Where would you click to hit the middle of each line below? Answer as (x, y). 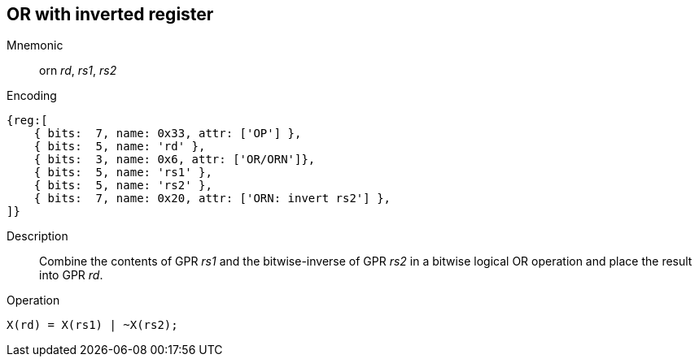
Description (37, 236)
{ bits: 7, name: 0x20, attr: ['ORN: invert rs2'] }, (212, 199)
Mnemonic (35, 45)
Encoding (32, 96)
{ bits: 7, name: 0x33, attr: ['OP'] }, (168, 134)
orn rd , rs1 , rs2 (78, 71)
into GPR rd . (71, 275)
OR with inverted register (110, 14)
